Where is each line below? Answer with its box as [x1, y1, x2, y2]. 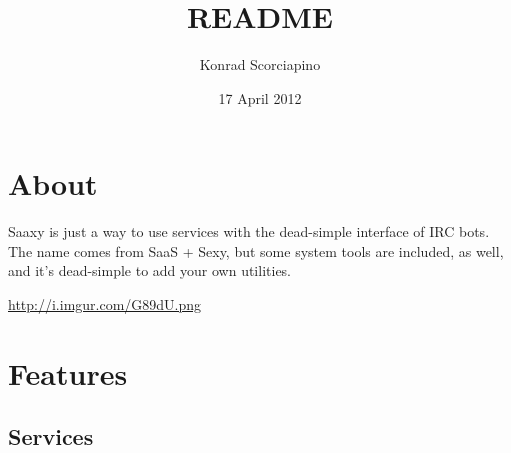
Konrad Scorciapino [199, 54, 321, 75]
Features [8, 352, 128, 393]
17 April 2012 [218, 87, 302, 108]
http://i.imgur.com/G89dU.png [8, 294, 202, 315]
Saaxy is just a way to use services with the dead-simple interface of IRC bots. [8, 221, 490, 242]
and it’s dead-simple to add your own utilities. [8, 260, 292, 281]
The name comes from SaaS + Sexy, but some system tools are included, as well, [8, 240, 504, 261]
